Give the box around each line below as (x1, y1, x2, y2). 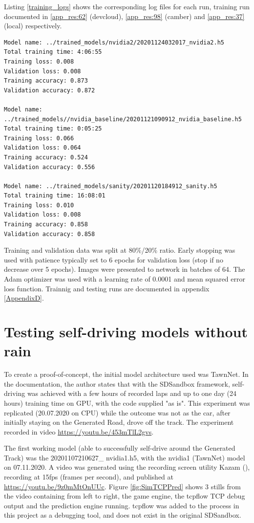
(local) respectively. (4, 21, 62, 31)
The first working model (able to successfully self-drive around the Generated (4, 443, 235, 453)
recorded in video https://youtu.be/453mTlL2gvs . (4, 426, 154, 436)
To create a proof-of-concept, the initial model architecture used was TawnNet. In (4, 369, 249, 379)
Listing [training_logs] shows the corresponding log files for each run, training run (4, 1, 250, 11)
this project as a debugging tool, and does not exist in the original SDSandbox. (4, 510, 241, 520)
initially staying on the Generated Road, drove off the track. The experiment (4, 417, 234, 427)
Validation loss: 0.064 (4, 144, 81, 152)
